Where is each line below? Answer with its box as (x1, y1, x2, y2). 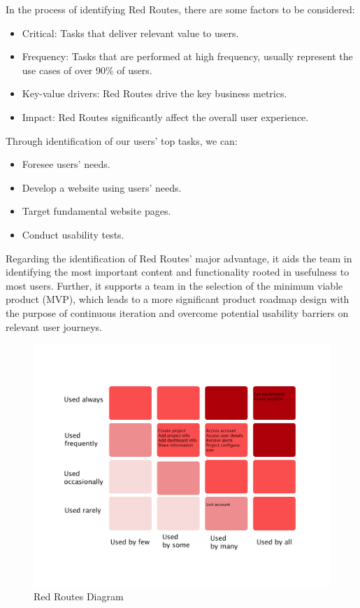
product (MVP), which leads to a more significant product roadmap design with (6, 292, 350, 306)
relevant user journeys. (6, 319, 102, 334)
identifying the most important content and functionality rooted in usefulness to (6, 264, 350, 279)
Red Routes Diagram (34, 589, 124, 604)
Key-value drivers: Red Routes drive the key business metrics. (22, 86, 287, 101)
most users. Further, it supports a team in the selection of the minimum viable (6, 278, 343, 292)
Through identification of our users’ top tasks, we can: (6, 133, 238, 148)
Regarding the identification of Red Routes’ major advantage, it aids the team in (6, 250, 352, 265)
